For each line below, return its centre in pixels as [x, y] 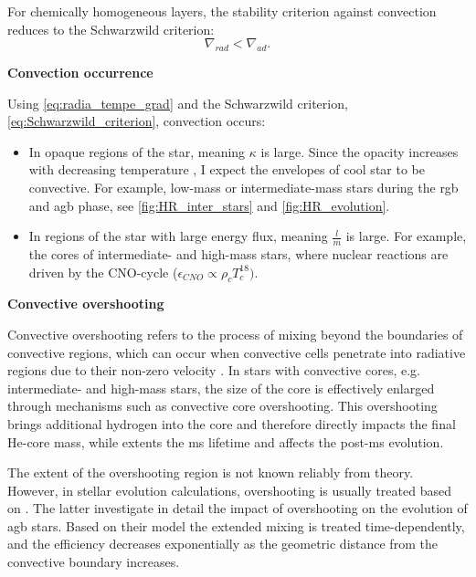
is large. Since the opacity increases [360, 151]
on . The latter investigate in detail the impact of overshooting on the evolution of [238, 508]
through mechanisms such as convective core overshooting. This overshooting [222, 406]
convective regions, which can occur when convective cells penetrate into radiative [237, 352]
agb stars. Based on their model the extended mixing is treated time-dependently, [236, 525]
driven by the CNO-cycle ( [103, 272]
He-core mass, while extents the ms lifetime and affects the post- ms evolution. [226, 441]
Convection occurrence [80, 72]
